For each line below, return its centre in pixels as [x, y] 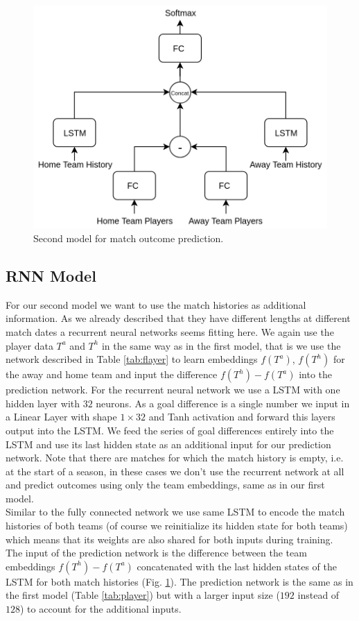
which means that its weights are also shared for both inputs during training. [169, 539]
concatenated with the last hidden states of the [237, 566]
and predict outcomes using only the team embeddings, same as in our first [165, 485]
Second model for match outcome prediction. [129, 238]
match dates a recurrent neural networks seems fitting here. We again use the [170, 331]
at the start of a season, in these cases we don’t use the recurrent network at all [175, 471]
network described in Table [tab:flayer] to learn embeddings [132, 359]
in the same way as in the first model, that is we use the [221, 345]
